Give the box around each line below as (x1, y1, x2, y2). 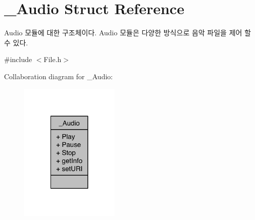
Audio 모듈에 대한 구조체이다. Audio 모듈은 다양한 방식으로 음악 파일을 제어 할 (4, 27, 251, 38)
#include (4, 54, 32, 65)
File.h (43, 54, 62, 65)
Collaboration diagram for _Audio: (4, 71, 113, 81)
